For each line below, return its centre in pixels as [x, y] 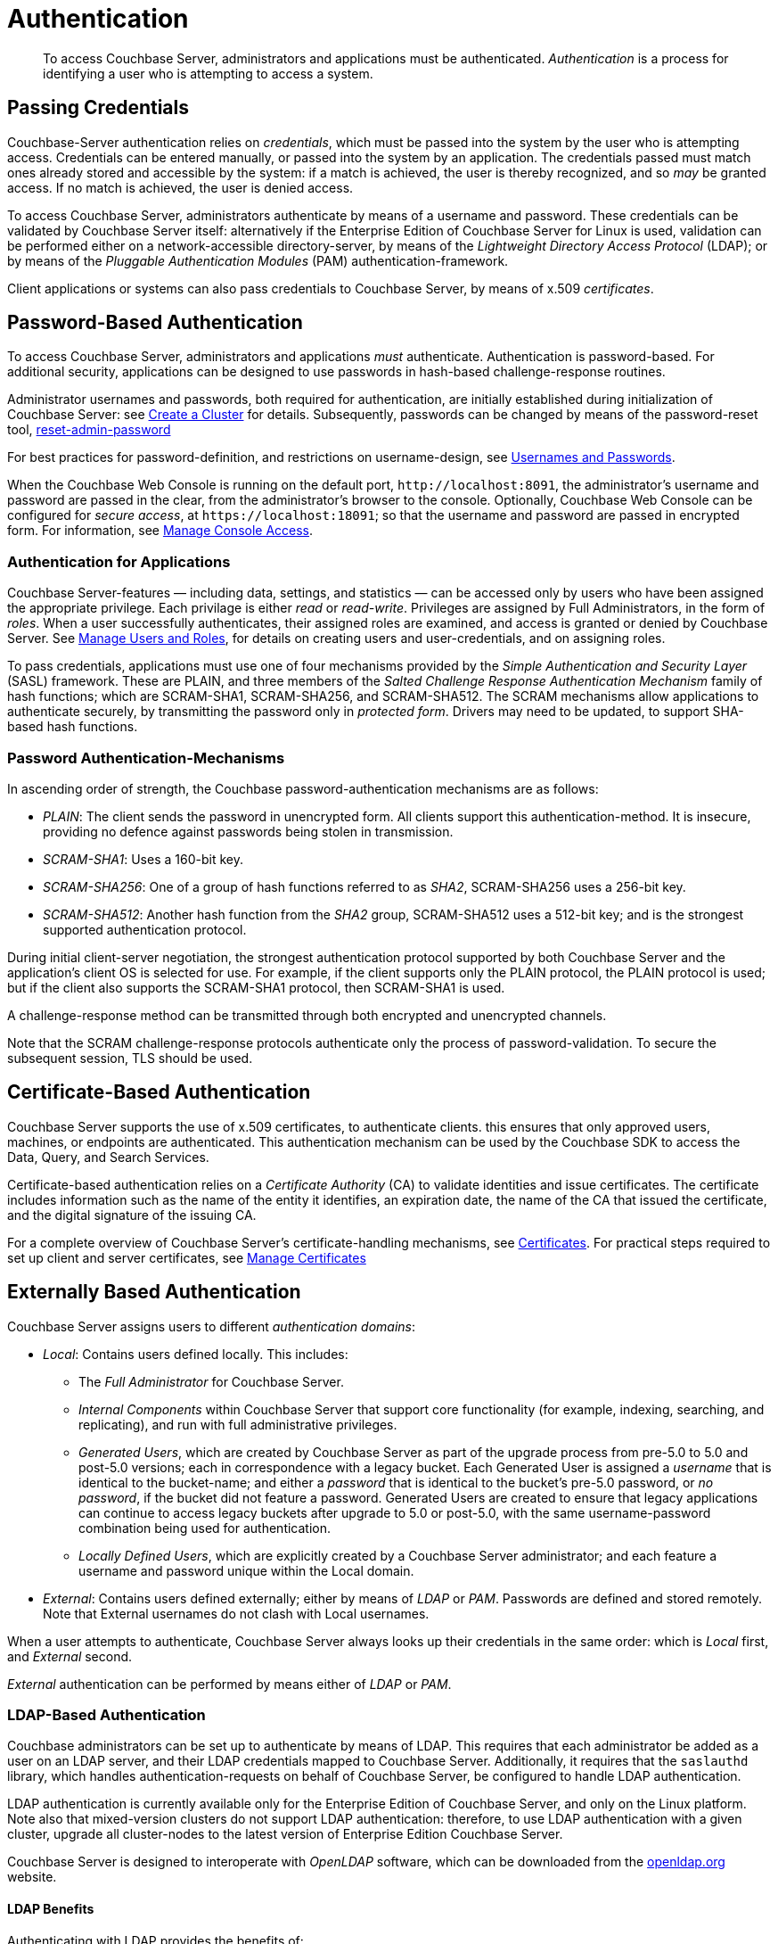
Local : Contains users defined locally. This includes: [196, 1354]
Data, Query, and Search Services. [108, 1157]
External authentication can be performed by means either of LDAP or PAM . [229, 1684]
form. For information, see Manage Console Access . [160, 531]
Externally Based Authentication [154, 1292]
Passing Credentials [98, 108]
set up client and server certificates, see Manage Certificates [187, 1257]
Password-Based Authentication [155, 323]
